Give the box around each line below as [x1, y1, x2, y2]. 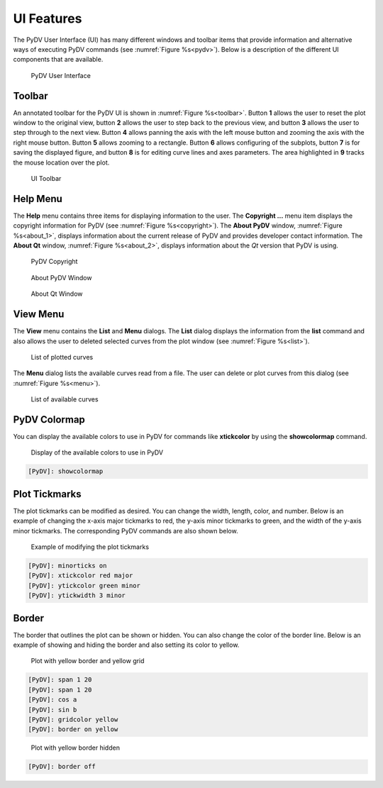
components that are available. [13, 55, 104, 64]
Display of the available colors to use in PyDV [30, 448, 163, 457]
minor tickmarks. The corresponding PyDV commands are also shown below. [13, 526, 238, 535]
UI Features [13, 11, 82, 26]
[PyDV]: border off [28, 762, 96, 771]
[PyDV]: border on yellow [28, 726, 118, 733]
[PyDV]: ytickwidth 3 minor [28, 592, 126, 599]
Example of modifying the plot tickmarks [30, 543, 149, 551]
